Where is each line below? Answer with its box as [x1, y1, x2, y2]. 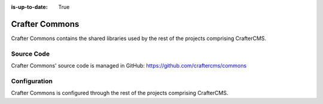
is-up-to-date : [11, 4, 48, 10]
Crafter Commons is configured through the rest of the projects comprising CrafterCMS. [11, 90, 228, 97]
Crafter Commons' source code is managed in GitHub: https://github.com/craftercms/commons [11, 62, 247, 69]
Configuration [11, 77, 53, 85]
